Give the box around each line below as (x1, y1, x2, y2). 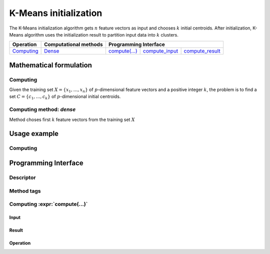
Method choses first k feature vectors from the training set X (9, 116, 135, 122)
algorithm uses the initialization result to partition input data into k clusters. (24, 31, 178, 37)
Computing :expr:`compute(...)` (9, 200, 88, 207)
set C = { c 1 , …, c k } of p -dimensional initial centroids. (9, 93, 121, 101)
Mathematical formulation (9, 60, 92, 69)
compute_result (183, 47, 220, 54)
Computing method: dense (9, 106, 76, 113)
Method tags (9, 187, 41, 194)
